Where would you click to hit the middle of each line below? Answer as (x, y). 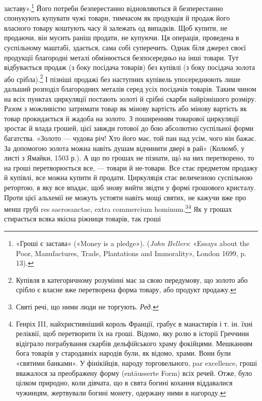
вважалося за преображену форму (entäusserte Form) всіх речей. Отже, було (134, 373)
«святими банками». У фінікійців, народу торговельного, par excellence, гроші (137, 363)
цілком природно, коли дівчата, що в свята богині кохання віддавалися (124, 383)
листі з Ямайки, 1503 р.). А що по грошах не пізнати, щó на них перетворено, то (129, 158)
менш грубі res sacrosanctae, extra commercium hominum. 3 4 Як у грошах (118, 208)
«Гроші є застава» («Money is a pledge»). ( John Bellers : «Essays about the (133, 243)
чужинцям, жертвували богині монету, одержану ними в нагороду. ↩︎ (121, 392)
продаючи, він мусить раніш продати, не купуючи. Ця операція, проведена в (122, 37)
